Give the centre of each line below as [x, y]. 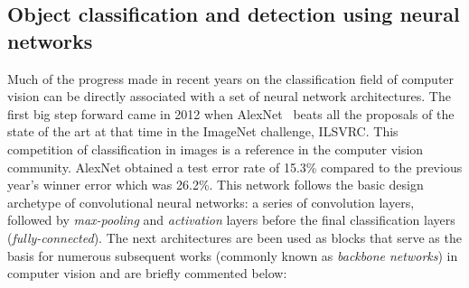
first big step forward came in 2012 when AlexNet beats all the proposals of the [231, 113]
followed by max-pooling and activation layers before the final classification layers [231, 220]
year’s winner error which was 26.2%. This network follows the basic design [216, 185]
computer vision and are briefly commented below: [147, 273]
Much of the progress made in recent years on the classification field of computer [231, 78]
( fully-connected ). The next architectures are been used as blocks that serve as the [234, 237]
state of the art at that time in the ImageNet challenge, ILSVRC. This [203, 131]
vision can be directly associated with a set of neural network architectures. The [229, 96]
